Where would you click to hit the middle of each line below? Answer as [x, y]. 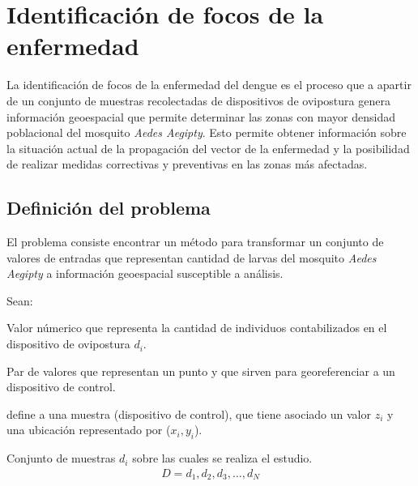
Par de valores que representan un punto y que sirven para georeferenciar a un [201, 371]
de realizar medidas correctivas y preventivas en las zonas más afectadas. [187, 164]
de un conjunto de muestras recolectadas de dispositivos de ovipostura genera [198, 100]
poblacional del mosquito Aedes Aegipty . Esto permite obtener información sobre [207, 132]
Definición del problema [109, 208]
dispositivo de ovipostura [68, 344]
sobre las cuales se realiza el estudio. [222, 458]
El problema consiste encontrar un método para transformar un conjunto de [195, 242]
